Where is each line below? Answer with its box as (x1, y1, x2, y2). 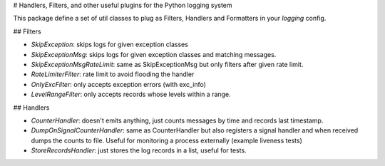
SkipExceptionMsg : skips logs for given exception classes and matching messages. (31, 50, 277, 58)
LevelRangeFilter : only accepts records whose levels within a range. (31, 90, 231, 99)
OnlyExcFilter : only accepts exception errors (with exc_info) (31, 80, 207, 88)
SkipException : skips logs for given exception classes (31, 40, 189, 49)
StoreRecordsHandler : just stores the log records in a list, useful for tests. (31, 146, 247, 155)
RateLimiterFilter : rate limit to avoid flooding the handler (31, 70, 195, 78)
